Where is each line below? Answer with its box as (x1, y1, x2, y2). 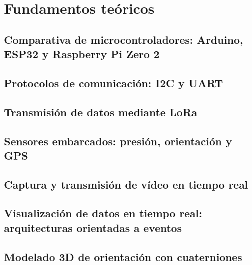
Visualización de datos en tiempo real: (4, 205, 202, 221)
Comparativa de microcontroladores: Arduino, (4, 32, 243, 47)
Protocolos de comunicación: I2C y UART (4, 75, 223, 90)
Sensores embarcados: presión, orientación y (4, 133, 232, 148)
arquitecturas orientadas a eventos (4, 220, 182, 235)
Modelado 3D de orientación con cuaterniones (4, 249, 242, 264)
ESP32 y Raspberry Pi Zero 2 (4, 46, 160, 62)
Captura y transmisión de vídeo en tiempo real (4, 176, 248, 192)
